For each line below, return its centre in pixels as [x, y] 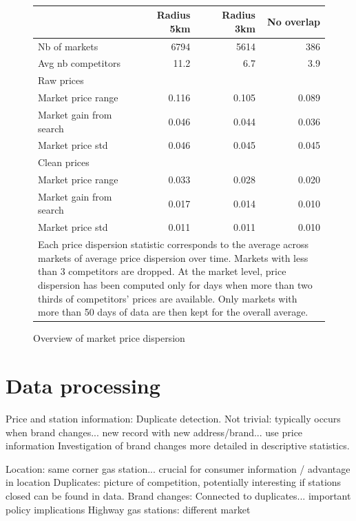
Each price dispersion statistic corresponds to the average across [174, 244]
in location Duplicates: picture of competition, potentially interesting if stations [174, 482]
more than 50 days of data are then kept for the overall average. [173, 312]
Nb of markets [68, 46]
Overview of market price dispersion [109, 338]
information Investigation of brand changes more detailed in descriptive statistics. [178, 446]
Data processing [83, 385]
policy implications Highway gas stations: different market [128, 509]
